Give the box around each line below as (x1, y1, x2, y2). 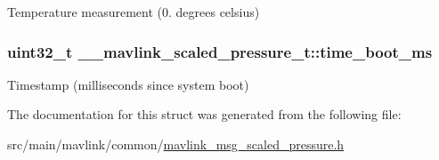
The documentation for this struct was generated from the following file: (7, 105, 402, 124)
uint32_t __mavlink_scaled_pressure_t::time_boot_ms (7, 40, 433, 62)
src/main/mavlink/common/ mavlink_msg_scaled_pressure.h (7, 135, 345, 153)
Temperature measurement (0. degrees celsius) (7, 3, 260, 20)
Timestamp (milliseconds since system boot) (7, 75, 249, 93)
